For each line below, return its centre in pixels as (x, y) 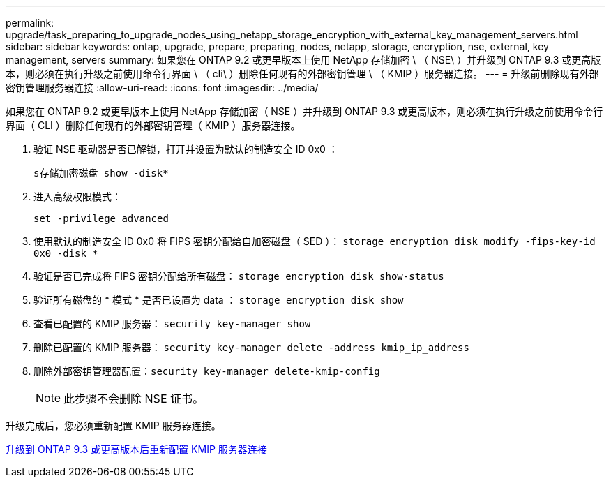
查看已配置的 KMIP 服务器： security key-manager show (172, 324)
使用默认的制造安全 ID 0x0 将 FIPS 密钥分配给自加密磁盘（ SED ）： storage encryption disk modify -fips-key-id (315, 241)
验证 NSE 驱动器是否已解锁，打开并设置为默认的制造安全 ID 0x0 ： (186, 149)
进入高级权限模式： (77, 196)
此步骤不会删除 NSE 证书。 (134, 399)
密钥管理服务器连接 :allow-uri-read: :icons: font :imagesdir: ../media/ (162, 88)
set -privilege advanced (101, 218)
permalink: (30, 23)
